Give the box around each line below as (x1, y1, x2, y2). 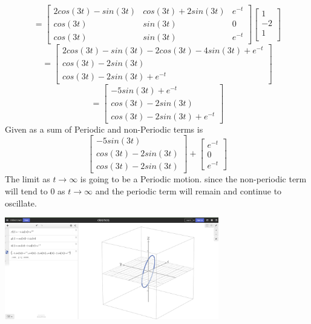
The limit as (5, 173, 50, 185)
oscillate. (5, 196, 37, 209)
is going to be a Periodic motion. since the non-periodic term (80, 173, 307, 185)
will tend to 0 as (5, 185, 65, 197)
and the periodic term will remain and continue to (95, 185, 282, 197)
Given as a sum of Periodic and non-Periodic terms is (5, 122, 203, 135)
